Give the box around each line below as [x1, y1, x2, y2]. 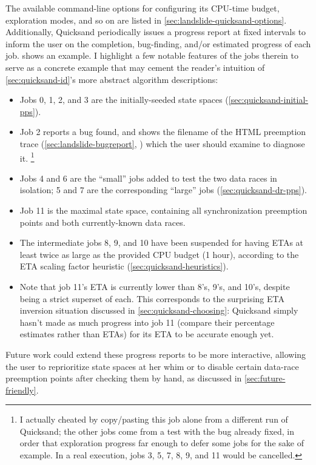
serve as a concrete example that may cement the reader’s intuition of [5, 61, 265, 73]
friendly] [5, 383, 36, 396]
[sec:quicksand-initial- [228, 93, 308, 106]
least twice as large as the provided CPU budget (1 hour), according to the [19, 248, 299, 260]
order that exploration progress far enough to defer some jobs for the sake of [19, 437, 304, 449]
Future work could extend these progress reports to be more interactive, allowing [5, 348, 306, 360]
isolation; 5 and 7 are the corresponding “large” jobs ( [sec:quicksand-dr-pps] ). [19, 183, 307, 196]
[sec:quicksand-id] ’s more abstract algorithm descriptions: [5, 73, 218, 85]
